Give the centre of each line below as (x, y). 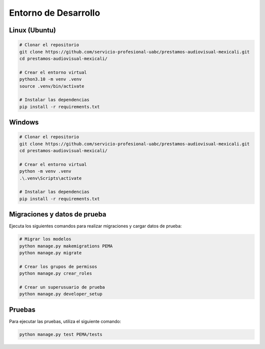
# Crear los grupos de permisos (58, 267)
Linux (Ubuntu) (33, 30)
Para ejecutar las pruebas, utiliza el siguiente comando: (65, 321)
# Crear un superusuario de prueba (62, 287)
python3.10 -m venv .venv (51, 79)
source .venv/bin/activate (52, 86)
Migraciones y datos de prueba (58, 214)
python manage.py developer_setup (61, 294)
